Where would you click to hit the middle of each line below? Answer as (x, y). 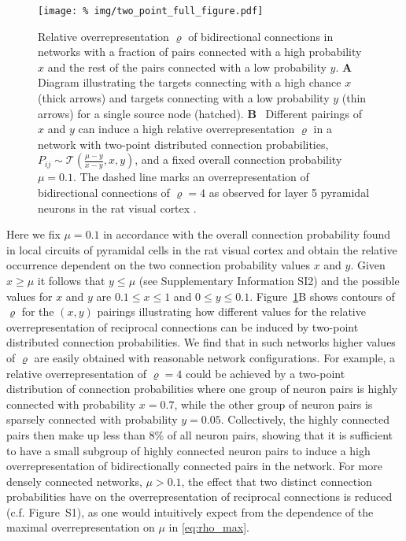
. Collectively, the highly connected (305, 419)
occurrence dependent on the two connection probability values (158, 265)
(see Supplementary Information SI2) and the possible (269, 280)
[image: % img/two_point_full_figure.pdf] (151, 11)
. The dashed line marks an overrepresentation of (191, 177)
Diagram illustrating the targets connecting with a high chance (190, 82)
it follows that (71, 280)
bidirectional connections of (104, 192)
